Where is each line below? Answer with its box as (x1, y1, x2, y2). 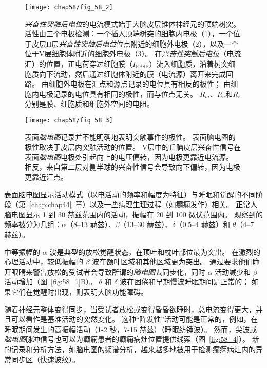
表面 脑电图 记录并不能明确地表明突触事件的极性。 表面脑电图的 (25, 131, 236, 142)
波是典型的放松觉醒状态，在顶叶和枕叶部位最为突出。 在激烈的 (49, 246, 260, 257)
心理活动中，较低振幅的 (4, 256, 83, 267)
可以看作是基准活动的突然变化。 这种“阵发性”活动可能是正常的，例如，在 (11, 314, 258, 324)
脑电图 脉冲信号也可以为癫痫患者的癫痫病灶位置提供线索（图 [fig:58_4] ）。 (4, 334, 250, 344)
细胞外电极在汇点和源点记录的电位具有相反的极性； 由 (48, 78, 231, 89)
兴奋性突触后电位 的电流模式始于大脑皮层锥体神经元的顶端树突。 (25, 18, 240, 29)
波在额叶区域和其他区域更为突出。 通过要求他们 (92, 256, 253, 267)
